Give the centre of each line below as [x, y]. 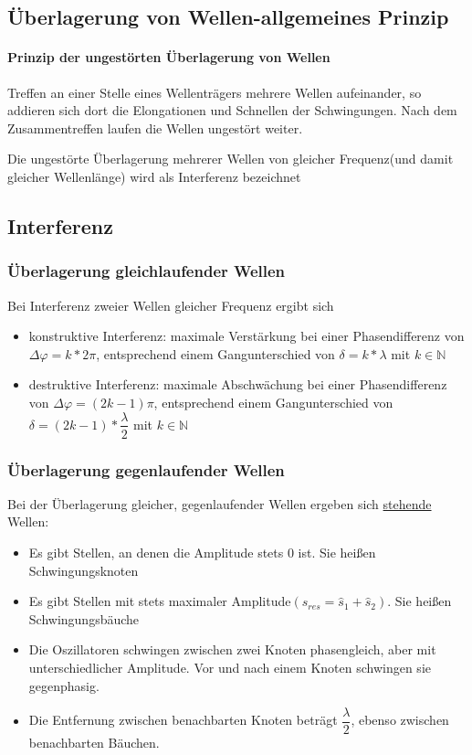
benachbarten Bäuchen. [94, 743]
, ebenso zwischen [400, 720]
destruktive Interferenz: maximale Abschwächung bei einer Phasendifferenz [238, 384]
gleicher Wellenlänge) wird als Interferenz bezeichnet [154, 176]
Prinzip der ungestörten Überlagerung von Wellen [169, 57]
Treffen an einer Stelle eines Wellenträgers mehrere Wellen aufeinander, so [215, 92]
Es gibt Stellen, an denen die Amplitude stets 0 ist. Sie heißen [202, 552]
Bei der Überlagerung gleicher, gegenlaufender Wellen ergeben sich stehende [220, 503]
